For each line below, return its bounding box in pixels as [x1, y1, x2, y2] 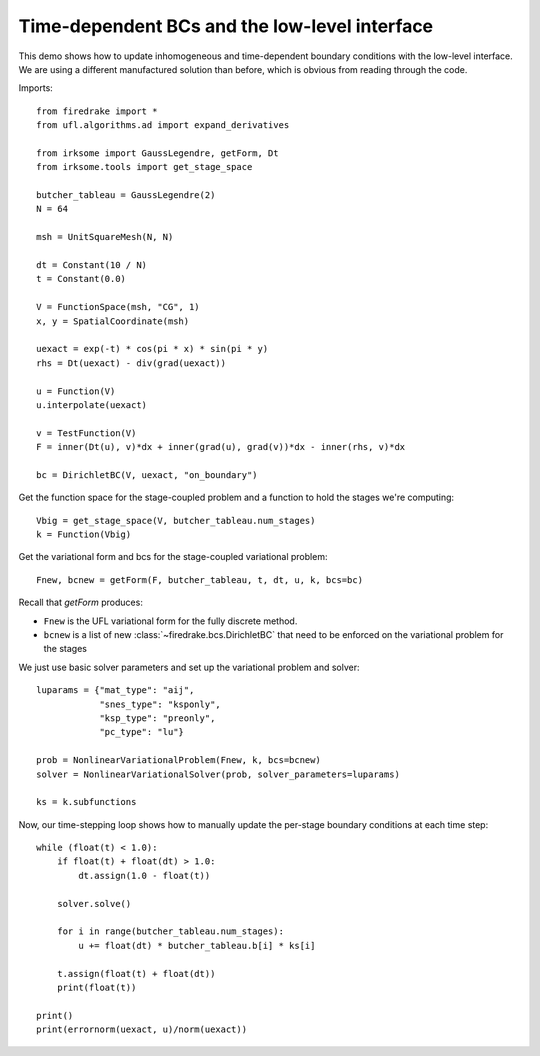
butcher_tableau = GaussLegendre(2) [36, 190, 216, 201]
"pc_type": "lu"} [99, 726, 185, 738]
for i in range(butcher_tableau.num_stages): [56, 926, 285, 937]
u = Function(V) [36, 385, 116, 397]
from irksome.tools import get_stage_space [36, 161, 253, 173]
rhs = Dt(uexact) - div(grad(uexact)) [36, 357, 227, 369]
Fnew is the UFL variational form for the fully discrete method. [43, 615, 298, 627]
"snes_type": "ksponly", [99, 698, 222, 710]
